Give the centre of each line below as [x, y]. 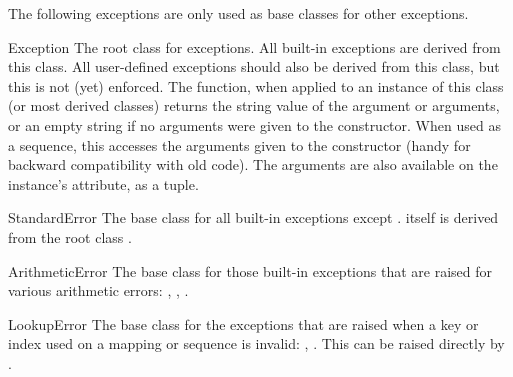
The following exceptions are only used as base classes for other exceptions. [238, 13]
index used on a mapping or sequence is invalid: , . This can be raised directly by [256, 343]
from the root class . [70, 236]
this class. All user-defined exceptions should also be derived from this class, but [254, 66]
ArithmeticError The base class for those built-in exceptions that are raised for [250, 270]
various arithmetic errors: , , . [98, 290]
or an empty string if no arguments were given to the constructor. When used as [254, 124]
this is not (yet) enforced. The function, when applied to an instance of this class [256, 85]
